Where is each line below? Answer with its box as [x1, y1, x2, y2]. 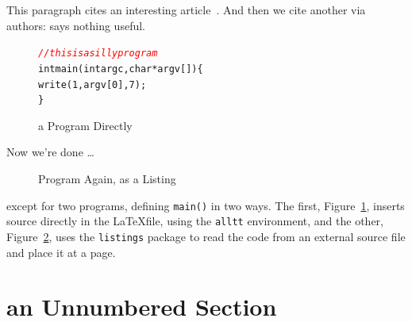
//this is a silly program [38, 48, 158, 59]
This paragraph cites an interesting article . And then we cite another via [6, 2, 366, 17]
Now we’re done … [6, 144, 94, 160]
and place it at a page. [6, 243, 116, 260]
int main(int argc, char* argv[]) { [38, 63, 203, 75]
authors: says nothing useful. [6, 17, 145, 33]
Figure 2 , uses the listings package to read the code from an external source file [6, 228, 406, 244]
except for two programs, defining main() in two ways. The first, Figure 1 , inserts [6, 197, 405, 213]
